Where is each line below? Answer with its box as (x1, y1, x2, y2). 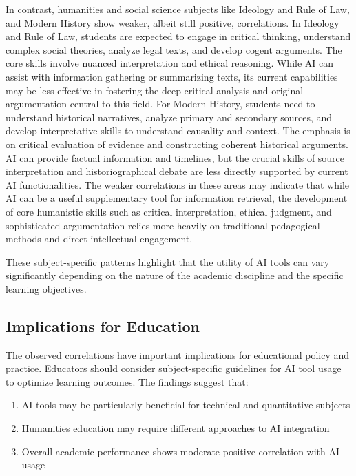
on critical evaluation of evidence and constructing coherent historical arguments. (6, 136, 348, 151)
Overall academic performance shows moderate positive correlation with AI (21, 444, 340, 458)
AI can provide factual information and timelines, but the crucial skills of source (6, 150, 345, 165)
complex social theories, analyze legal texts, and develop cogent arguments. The (6, 42, 342, 56)
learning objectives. (6, 281, 87, 296)
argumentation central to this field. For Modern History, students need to (6, 96, 315, 111)
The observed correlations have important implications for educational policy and (6, 347, 350, 362)
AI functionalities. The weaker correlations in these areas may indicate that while (6, 177, 349, 192)
